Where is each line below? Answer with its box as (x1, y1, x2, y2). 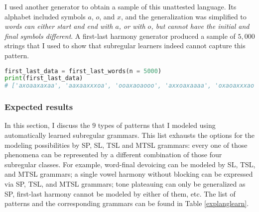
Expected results (4, 101, 73, 113)
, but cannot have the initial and (151, 21, 250, 31)
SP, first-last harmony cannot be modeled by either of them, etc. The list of (4, 188, 236, 199)
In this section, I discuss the (4, 120, 90, 130)
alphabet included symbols (4, 11, 86, 21)
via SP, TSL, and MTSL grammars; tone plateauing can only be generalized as (4, 178, 246, 189)
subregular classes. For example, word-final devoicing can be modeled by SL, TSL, (4, 159, 256, 169)
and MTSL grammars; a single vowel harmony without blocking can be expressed (4, 169, 253, 179)
